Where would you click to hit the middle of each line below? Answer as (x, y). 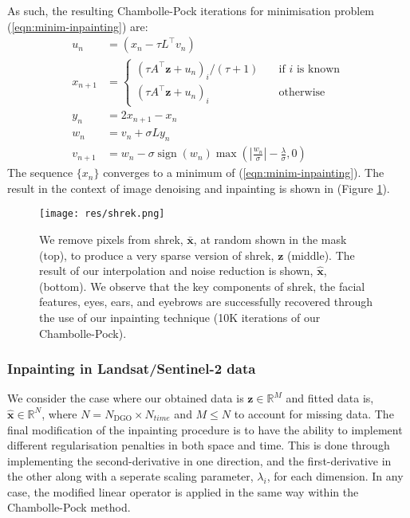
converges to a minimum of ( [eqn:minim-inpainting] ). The (244, 173)
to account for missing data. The (314, 413)
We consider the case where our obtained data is (126, 398)
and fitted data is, (330, 398)
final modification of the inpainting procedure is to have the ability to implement (205, 429)
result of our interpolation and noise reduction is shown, (176, 271)
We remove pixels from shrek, (111, 239)
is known (318, 69)
